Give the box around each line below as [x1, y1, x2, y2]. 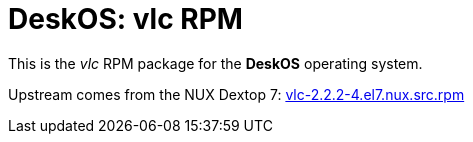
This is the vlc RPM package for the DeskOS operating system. [8, 54, 423, 72]
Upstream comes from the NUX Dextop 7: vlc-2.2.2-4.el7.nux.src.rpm [8, 85, 465, 103]
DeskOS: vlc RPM [8, 2, 243, 36]
